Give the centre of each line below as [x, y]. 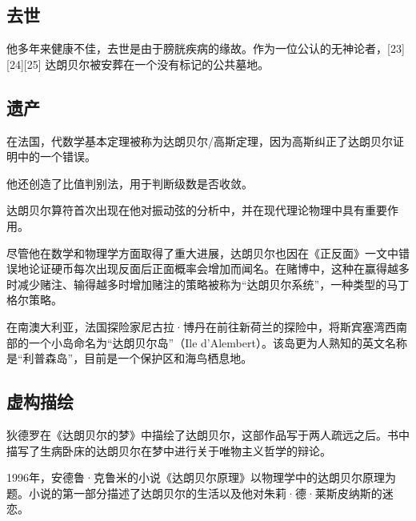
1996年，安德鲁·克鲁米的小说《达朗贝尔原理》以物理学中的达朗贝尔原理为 [201, 477]
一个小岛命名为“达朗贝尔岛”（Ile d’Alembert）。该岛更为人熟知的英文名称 [218, 342]
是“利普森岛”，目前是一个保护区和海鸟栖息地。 [130, 358]
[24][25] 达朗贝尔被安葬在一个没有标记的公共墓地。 [138, 64]
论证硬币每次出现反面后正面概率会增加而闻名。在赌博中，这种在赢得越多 [219, 269]
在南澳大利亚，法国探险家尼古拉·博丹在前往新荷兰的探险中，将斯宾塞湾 [196, 326]
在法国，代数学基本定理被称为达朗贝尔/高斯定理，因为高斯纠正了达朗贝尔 [200, 140]
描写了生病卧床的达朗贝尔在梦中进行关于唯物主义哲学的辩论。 [169, 450]
